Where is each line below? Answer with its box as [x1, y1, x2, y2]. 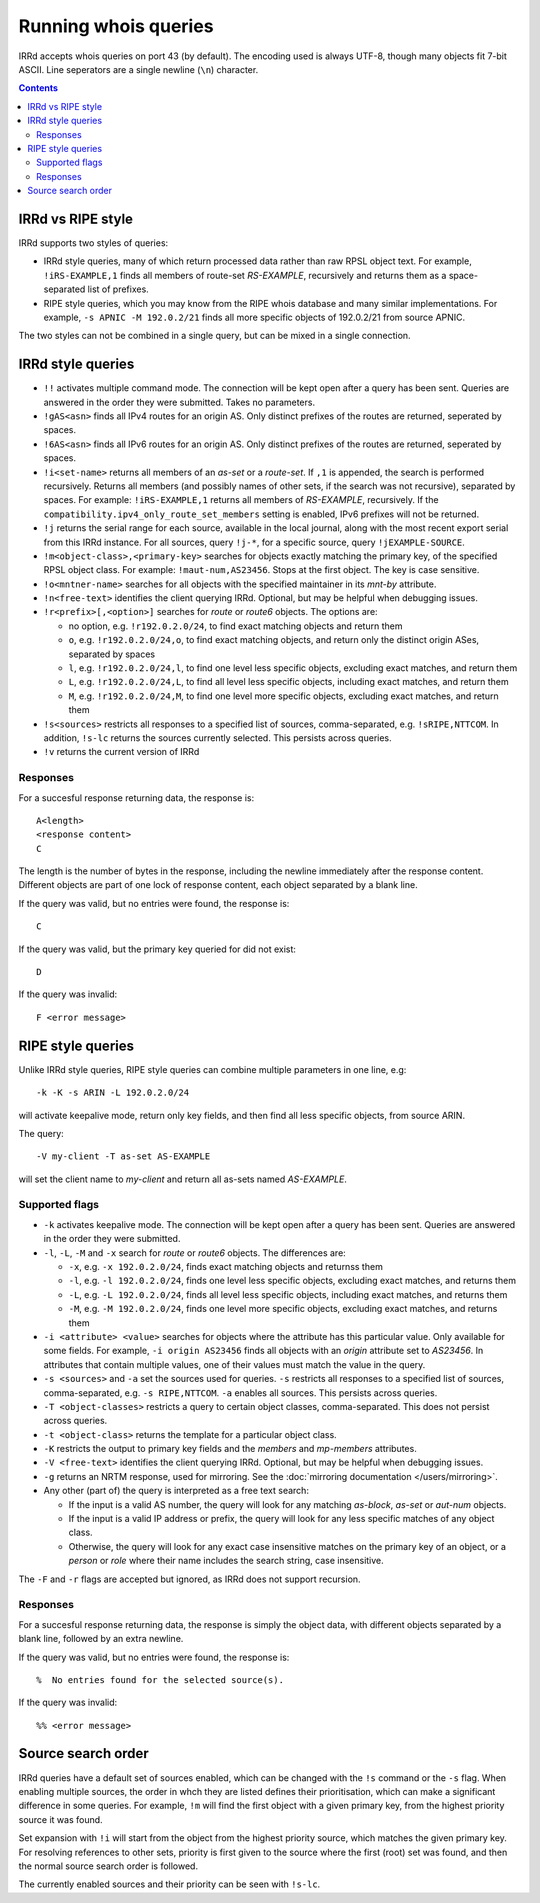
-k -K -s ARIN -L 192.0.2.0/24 [36, 1087, 190, 1099]
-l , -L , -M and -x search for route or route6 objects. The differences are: [43, 1246, 347, 1259]
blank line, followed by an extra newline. [18, 1633, 184, 1645]
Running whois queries [18, 15, 214, 37]
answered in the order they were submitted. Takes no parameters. [43, 396, 315, 408]
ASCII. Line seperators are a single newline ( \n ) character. [18, 63, 259, 75]
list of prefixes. [87, 283, 149, 295]
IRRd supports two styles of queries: [18, 236, 169, 249]
